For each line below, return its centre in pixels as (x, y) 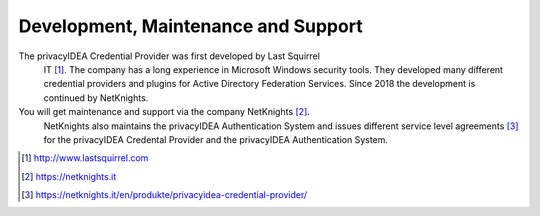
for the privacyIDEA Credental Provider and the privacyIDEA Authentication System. (216, 139)
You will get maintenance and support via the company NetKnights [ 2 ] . (164, 112)
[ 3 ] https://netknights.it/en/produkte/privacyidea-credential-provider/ (164, 195)
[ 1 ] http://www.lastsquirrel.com (85, 158)
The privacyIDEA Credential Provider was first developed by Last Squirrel (169, 56)
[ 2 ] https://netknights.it (69, 176)
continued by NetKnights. (96, 97)
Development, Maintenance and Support (191, 26)
